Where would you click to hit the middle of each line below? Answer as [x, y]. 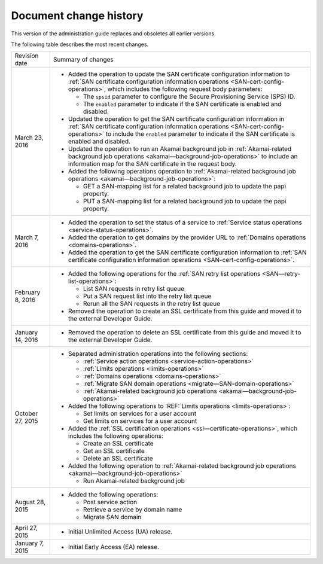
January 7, [29, 543]
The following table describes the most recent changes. [80, 44]
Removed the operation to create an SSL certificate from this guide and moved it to [185, 311]
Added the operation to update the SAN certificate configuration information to [179, 74]
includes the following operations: [116, 436]
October [26, 414]
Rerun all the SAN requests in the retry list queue [152, 304]
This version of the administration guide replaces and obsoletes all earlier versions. [113, 33]
